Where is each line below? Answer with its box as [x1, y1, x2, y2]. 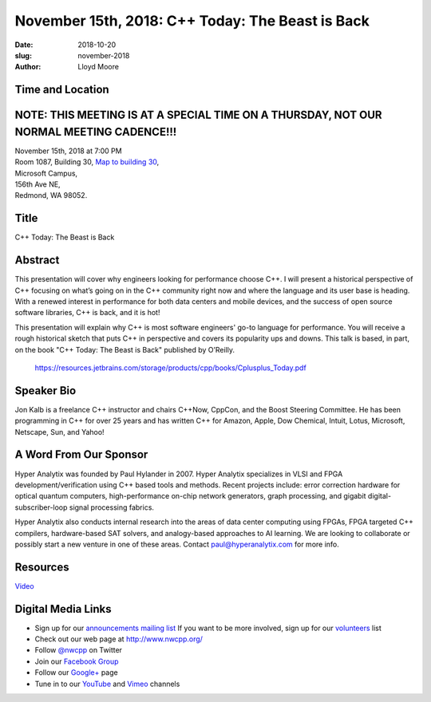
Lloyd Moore [77, 62, 120, 72]
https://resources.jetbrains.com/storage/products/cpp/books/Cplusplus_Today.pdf [34, 363, 306, 373]
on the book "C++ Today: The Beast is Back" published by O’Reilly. [14, 345, 235, 354]
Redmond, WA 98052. [14, 191, 88, 200]
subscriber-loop [14, 503, 68, 512]
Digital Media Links [14, 602, 112, 616]
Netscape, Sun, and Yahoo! [14, 427, 105, 436]
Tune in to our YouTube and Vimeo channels [34, 679, 180, 688]
